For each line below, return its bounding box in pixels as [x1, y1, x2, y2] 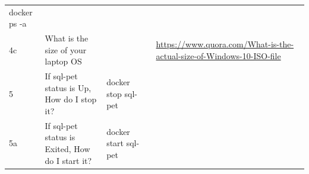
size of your [45, 43, 87, 56]
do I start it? [45, 154, 92, 166]
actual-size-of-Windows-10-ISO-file [156, 49, 281, 62]
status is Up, [45, 81, 92, 94]
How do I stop [45, 93, 97, 105]
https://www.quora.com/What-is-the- [156, 37, 294, 50]
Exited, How [45, 143, 90, 155]
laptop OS [45, 55, 82, 67]
